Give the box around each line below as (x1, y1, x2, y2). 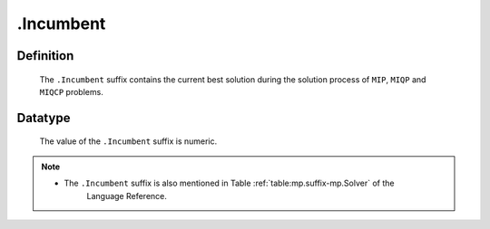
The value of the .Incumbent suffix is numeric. (39, 136, 218, 147)
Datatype (16, 110, 71, 126)
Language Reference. (86, 190, 168, 201)
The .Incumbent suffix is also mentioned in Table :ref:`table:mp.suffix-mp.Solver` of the (64, 177, 395, 189)
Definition (16, 48, 74, 63)
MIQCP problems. (39, 86, 103, 97)
